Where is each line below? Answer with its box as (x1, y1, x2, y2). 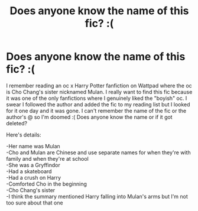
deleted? (6, 119, 28, 126)
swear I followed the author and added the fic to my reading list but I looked (6, 100, 190, 108)
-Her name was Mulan (6, 142, 60, 150)
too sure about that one (6, 199, 63, 206)
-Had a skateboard (6, 167, 52, 175)
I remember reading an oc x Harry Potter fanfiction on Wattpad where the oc (6, 82, 192, 89)
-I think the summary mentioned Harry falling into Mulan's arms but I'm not (6, 193, 188, 200)
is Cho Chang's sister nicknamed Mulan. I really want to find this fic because (6, 88, 193, 95)
